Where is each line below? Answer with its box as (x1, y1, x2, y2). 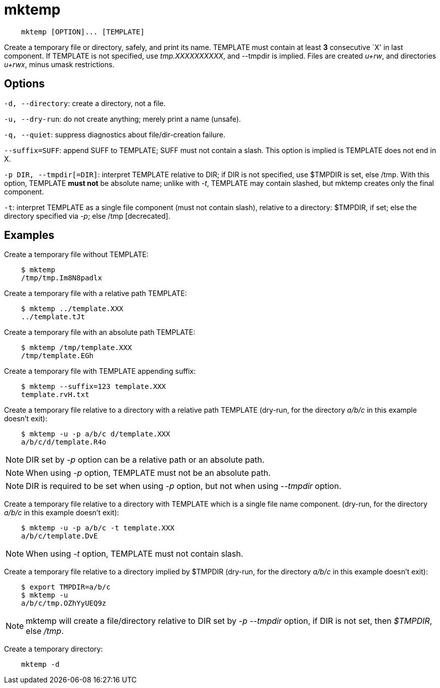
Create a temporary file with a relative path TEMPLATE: (4, 289, 187, 298)
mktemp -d (21, 660, 60, 669)
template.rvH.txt (21, 390, 89, 399)
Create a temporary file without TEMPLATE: (4, 250, 149, 259)
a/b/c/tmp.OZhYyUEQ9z (21, 599, 107, 608)
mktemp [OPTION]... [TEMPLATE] (21, 27, 145, 36)
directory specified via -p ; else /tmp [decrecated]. (4, 211, 170, 220)
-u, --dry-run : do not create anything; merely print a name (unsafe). (4, 114, 241, 123)
